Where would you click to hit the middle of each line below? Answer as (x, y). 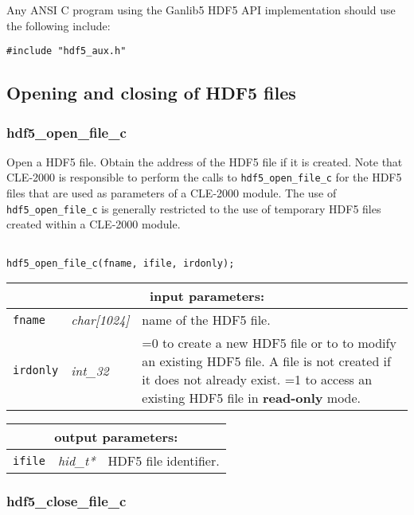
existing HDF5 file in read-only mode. (252, 398)
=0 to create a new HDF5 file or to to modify (269, 343)
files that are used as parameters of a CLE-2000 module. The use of (172, 193)
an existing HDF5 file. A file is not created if (266, 361)
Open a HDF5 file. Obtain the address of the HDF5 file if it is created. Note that (205, 161)
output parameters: (116, 437)
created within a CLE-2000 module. (94, 224)
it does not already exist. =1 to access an (257, 380)
